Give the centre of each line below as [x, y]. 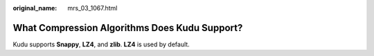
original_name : [35, 8]
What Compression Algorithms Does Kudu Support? [128, 28]
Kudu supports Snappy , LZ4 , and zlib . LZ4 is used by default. [101, 44]
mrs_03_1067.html [92, 8]
